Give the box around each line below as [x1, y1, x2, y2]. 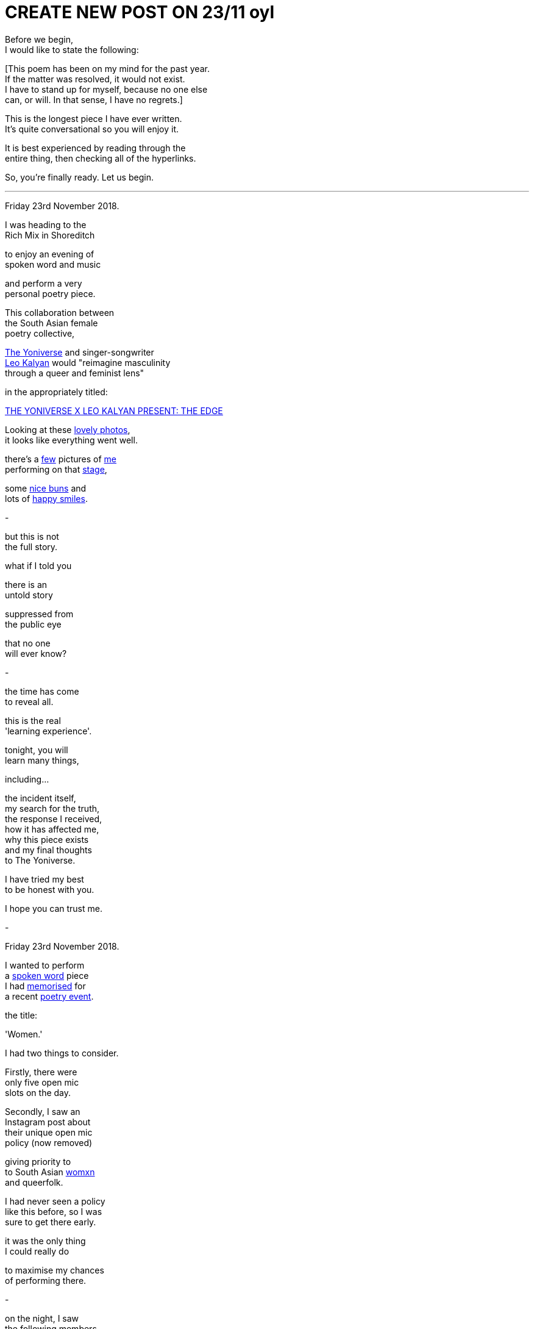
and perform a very [5, 278, 82, 288]
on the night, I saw [5, 1313, 79, 1324]
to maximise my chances [5, 1264, 104, 1275]
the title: [5, 1009, 38, 1020]
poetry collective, [5, 328, 75, 339]
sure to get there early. [5, 1216, 96, 1227]
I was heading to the [5, 219, 87, 230]
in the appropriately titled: [5, 386, 108, 397]
